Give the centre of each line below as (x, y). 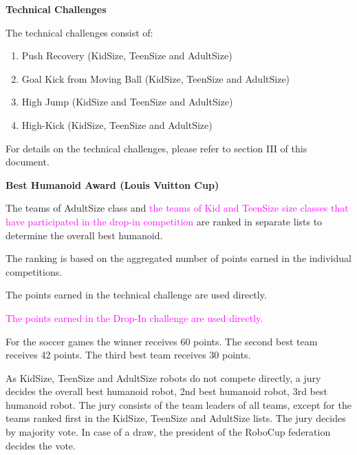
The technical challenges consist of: (79, 32)
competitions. (34, 271)
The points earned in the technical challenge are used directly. (136, 295)
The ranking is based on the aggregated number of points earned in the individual (178, 258)
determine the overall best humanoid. (84, 235)
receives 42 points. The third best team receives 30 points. (128, 355)
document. (28, 162)
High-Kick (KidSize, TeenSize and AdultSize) (117, 124)
